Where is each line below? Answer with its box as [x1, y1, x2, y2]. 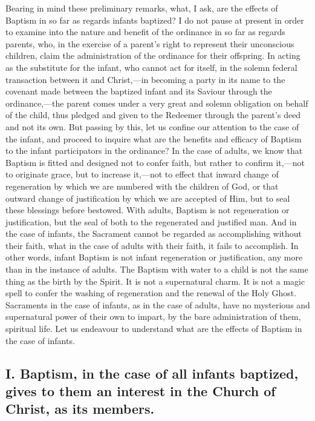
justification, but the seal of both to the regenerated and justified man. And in [5, 215, 297, 228]
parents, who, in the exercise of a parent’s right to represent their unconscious [5, 37, 294, 50]
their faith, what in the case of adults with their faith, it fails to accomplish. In [5, 239, 299, 251]
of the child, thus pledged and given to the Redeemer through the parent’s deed [5, 108, 301, 121]
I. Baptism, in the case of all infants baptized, [5, 363, 299, 382]
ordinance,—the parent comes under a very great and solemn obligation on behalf [5, 96, 308, 109]
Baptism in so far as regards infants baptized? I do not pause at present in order [5, 13, 304, 26]
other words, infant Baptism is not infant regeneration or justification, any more [5, 251, 303, 264]
